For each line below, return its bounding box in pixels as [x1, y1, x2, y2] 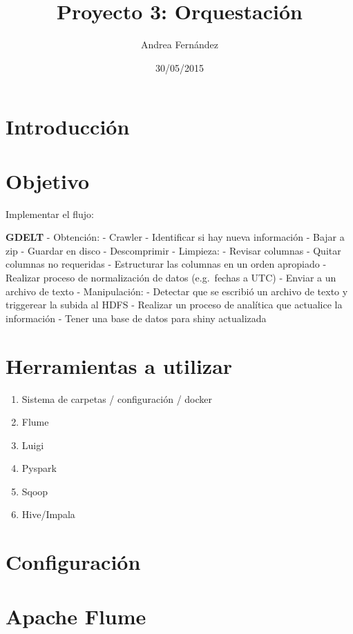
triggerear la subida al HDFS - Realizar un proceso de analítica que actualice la [6, 297, 343, 312]
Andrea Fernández [141, 37, 218, 52]
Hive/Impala [21, 507, 75, 522]
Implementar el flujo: [6, 206, 94, 221]
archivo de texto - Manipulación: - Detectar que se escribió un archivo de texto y [6, 284, 348, 298]
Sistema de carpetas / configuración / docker [21, 391, 212, 406]
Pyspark [21, 461, 57, 475]
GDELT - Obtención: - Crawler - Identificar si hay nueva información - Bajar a [6, 230, 345, 244]
